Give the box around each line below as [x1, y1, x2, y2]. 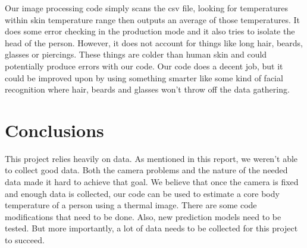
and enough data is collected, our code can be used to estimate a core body [5, 187, 280, 199]
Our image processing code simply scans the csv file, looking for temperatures [5, 2, 288, 14]
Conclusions [5, 117, 104, 142]
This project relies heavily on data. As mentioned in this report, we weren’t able [5, 152, 298, 164]
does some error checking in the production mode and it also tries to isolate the [5, 25, 295, 37]
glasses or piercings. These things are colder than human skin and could [5, 48, 267, 61]
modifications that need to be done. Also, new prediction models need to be [5, 210, 281, 222]
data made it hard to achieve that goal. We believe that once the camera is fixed [5, 176, 299, 188]
